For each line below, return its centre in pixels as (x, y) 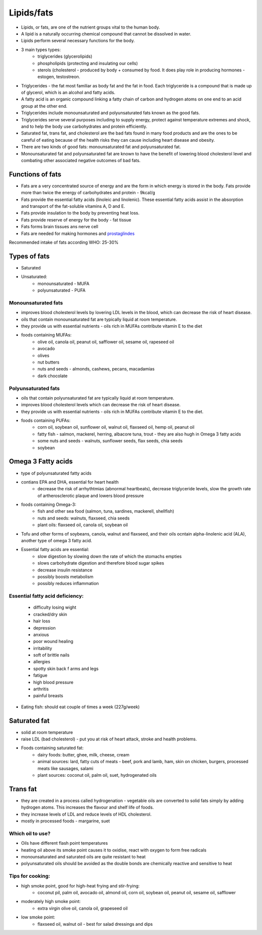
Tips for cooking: (30, 876)
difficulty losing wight (55, 607)
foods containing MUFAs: (46, 335)
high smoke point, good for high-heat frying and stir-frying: (81, 885)
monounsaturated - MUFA (64, 284)
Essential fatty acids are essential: (55, 550)
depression (44, 628)
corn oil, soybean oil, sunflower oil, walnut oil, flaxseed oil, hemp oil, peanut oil (116, 427)
